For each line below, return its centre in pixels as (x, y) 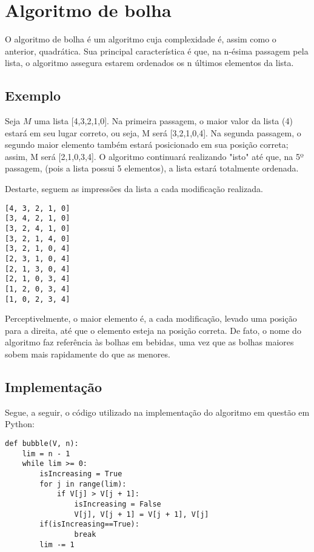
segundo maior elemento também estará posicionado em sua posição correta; (147, 145)
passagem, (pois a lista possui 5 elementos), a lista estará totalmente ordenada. (152, 168)
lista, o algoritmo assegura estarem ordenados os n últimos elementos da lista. (149, 63)
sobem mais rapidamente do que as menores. (88, 354)
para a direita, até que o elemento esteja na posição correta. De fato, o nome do (153, 330)
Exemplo (33, 95)
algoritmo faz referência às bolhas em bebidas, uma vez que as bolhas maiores (149, 342)
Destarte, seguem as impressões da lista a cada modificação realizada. (134, 189)
